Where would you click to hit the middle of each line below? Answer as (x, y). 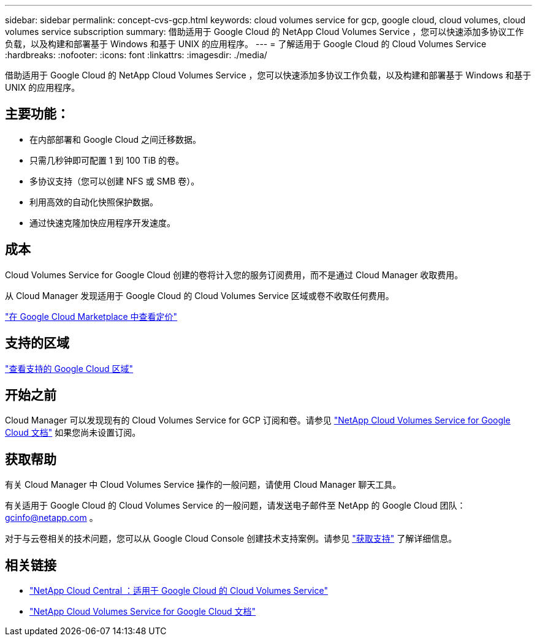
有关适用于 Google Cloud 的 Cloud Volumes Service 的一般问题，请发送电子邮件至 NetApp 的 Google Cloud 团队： (235, 506)
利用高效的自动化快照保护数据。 (94, 202)
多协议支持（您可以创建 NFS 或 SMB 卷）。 (115, 181)
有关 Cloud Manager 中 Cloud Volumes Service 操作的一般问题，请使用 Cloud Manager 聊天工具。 (203, 485)
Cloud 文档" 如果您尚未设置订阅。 (73, 433)
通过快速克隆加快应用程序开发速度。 (102, 222)
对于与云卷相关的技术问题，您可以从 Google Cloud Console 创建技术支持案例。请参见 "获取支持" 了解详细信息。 (231, 539)
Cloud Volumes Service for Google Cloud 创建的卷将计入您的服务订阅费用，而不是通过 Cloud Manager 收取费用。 (234, 275)
